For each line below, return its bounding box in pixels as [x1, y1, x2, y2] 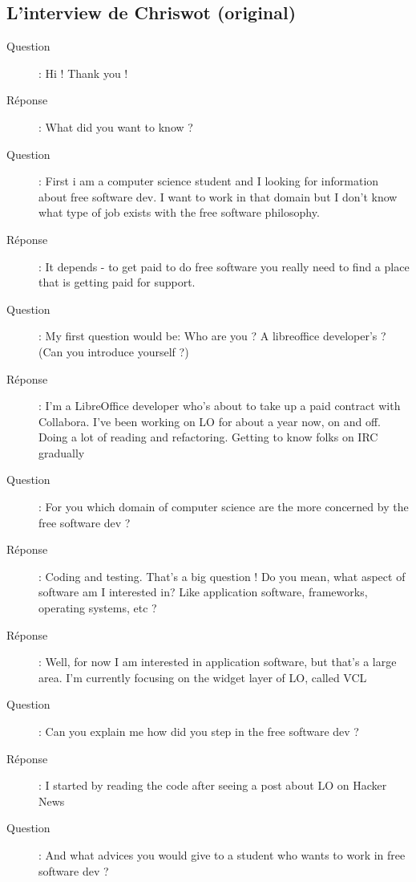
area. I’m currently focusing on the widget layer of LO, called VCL [38, 669, 367, 685]
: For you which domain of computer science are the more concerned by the [38, 498, 409, 515]
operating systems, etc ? [38, 600, 157, 616]
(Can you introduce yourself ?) [38, 343, 189, 360]
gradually [38, 444, 85, 461]
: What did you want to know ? [38, 118, 193, 135]
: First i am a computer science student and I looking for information [38, 173, 379, 189]
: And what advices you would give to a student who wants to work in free [38, 846, 406, 863]
